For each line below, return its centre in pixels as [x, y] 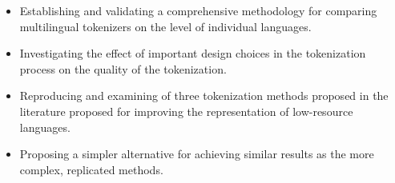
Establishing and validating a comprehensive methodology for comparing [198, 10]
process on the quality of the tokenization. [123, 68]
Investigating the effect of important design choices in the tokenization [193, 53]
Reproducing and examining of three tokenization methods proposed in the [204, 95]
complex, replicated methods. [91, 169]
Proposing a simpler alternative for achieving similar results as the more [197, 154]
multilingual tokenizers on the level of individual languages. [165, 26]
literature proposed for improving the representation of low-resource [186, 111]
